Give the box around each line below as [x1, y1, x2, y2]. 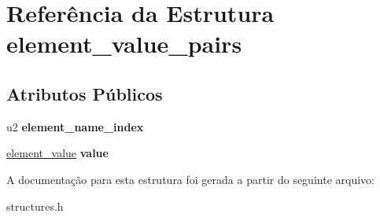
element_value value [6, 145, 109, 161]
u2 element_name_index [6, 118, 144, 134]
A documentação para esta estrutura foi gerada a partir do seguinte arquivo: [6, 171, 374, 187]
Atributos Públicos [6, 81, 163, 105]
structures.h [6, 197, 64, 214]
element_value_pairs [6, 28, 242, 60]
